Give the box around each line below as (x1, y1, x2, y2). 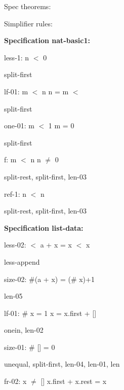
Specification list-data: (4, 222, 84, 233)
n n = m (42, 86, 69, 96)
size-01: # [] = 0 (4, 341, 55, 352)
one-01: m (4, 120, 34, 131)
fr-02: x (4, 376, 27, 386)
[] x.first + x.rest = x (40, 376, 107, 386)
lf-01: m (4, 86, 28, 96)
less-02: (4, 239, 26, 250)
